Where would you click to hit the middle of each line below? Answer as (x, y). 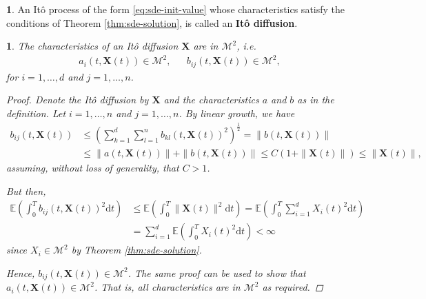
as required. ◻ (293, 287)
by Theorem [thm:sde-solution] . (136, 250)
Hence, (21, 272)
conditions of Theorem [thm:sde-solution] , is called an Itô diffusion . (152, 22)
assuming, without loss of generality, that (93, 167)
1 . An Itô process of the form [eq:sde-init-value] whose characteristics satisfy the (176, 9)
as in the (316, 100)
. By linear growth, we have (237, 113)
